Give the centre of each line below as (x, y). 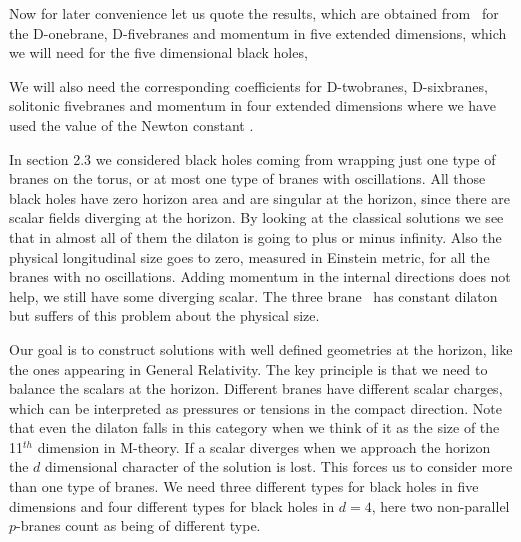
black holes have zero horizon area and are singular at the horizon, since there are (260, 197)
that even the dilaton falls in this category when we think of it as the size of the (254, 427)
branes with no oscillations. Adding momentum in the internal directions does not (260, 276)
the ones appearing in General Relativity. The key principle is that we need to (248, 368)
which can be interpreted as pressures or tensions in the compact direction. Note (255, 407)
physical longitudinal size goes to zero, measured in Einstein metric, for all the (249, 256)
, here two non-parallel (440, 505)
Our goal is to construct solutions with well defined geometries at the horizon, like (261, 348)
